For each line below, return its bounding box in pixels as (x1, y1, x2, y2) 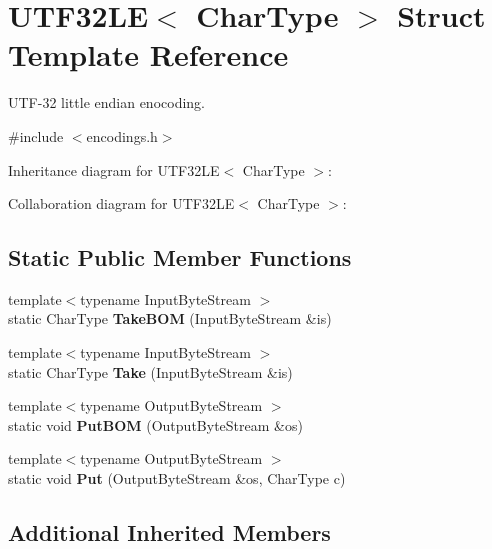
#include (8, 125, 64, 146)
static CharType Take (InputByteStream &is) (8, 361, 293, 382)
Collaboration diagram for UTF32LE (8, 193, 235, 214)
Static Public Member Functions (8, 242, 352, 273)
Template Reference (8, 34, 289, 75)
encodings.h (86, 125, 158, 146)
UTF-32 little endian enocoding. (8, 92, 205, 113)
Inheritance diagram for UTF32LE (8, 159, 220, 180)
